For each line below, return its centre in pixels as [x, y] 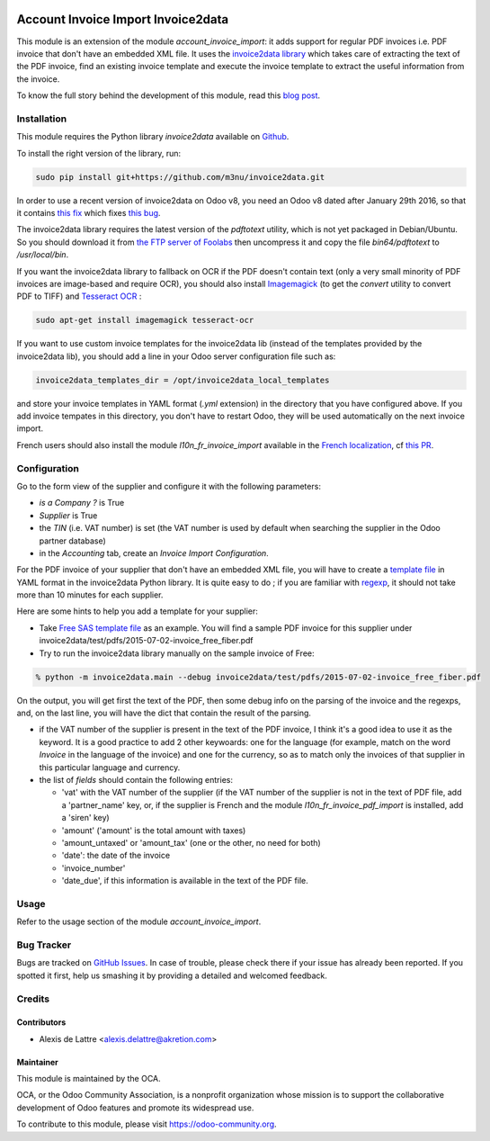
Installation [42, 119]
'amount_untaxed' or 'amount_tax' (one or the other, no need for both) [191, 842]
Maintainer [37, 1062]
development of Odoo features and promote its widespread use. [135, 1108]
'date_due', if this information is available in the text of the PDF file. [185, 881]
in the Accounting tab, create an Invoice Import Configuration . [154, 553]
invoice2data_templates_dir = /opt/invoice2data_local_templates [183, 380]
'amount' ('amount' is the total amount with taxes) [154, 830]
